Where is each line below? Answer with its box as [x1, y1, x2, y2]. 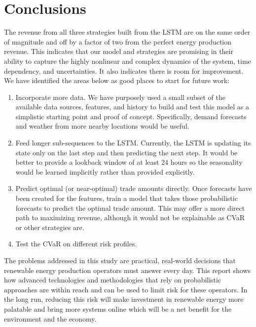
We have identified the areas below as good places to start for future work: [4, 75, 230, 86]
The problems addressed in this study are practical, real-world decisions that [4, 255, 236, 265]
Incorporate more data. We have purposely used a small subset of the [15, 92, 225, 102]
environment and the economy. [4, 313, 97, 324]
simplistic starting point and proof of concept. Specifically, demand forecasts [15, 111, 247, 121]
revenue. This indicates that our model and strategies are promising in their [4, 46, 233, 56]
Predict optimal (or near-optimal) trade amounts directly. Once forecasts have [15, 183, 252, 193]
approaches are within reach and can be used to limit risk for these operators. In [4, 284, 248, 294]
